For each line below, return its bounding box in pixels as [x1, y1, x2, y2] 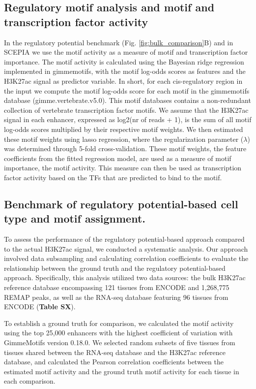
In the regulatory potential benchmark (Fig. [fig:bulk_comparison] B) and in [4, 37, 233, 47]
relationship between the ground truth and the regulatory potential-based [4, 262, 226, 273]
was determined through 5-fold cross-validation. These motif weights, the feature [4, 143, 247, 154]
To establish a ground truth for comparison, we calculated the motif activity [4, 318, 234, 328]
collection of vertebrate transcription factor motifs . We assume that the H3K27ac [4, 104, 249, 115]
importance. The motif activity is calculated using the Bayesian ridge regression [4, 56, 244, 66]
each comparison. [4, 376, 56, 386]
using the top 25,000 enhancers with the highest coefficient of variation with [4, 327, 233, 338]
